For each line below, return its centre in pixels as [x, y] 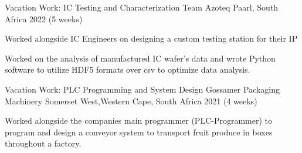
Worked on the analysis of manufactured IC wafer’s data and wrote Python [140, 58]
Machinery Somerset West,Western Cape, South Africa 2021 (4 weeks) [131, 101]
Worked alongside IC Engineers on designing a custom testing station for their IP [151, 38]
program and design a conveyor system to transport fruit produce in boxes [139, 132]
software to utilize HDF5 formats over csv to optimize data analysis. [128, 69]
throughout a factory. [43, 143]
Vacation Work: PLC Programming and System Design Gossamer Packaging [142, 89]
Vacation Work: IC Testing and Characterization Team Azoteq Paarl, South [141, 7]
